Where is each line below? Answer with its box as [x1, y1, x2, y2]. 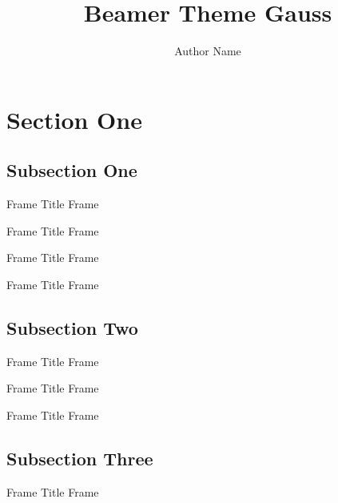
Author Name [174, 42, 241, 59]
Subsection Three [6, 445, 153, 470]
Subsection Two [6, 315, 138, 340]
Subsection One [6, 158, 137, 183]
